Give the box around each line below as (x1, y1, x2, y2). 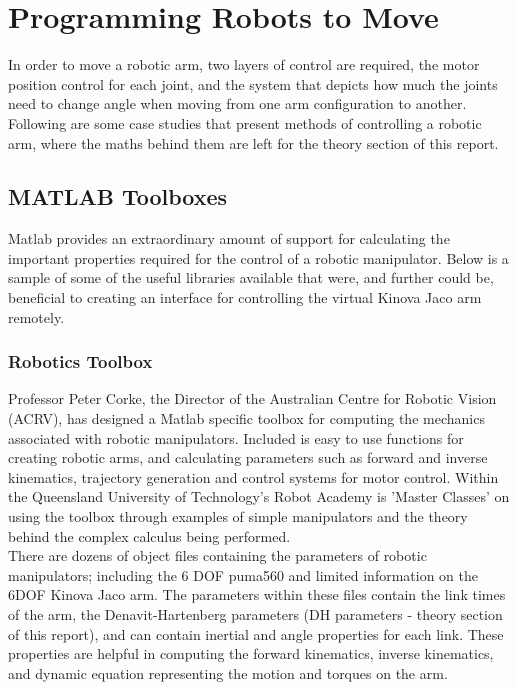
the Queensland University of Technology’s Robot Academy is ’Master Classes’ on (8, 486, 510, 507)
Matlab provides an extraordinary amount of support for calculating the (8, 228, 450, 249)
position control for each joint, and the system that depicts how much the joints (8, 73, 498, 94)
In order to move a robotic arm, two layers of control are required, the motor (8, 54, 480, 75)
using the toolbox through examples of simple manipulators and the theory (8, 506, 468, 527)
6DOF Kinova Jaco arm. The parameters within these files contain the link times (8, 584, 506, 605)
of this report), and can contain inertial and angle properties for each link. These (8, 623, 504, 644)
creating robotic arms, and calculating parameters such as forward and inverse (8, 447, 488, 468)
